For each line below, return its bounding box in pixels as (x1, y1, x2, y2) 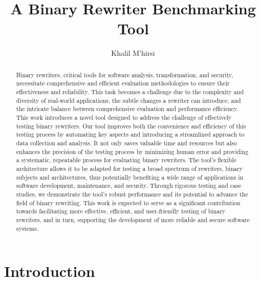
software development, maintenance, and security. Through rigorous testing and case (16, 181, 241, 190)
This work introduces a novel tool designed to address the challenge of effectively (16, 113, 232, 121)
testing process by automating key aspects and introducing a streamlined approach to (16, 130, 245, 139)
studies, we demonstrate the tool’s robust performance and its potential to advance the (16, 189, 248, 198)
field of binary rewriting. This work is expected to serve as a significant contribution (16, 198, 241, 207)
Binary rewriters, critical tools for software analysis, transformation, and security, (16, 70, 233, 79)
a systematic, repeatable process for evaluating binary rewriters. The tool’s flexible (16, 156, 236, 164)
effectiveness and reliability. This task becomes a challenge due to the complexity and (16, 88, 244, 96)
